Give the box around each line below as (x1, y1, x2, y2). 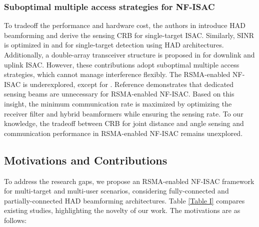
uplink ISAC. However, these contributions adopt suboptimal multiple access (4, 59, 239, 69)
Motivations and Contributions (4, 152, 167, 167)
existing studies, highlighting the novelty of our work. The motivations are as (4, 205, 240, 215)
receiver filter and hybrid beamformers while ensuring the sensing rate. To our (4, 108, 243, 118)
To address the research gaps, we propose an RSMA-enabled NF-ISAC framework (4, 175, 254, 186)
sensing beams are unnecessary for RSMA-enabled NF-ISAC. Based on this (4, 88, 234, 99)
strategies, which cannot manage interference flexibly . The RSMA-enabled (4, 69, 230, 79)
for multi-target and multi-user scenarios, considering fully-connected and (4, 185, 229, 196)
